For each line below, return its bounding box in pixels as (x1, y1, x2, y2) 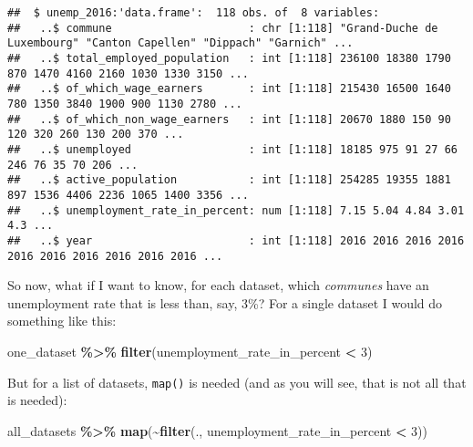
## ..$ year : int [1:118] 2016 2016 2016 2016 (7, 234, 465, 247)
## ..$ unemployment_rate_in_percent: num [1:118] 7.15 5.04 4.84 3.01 (7, 203, 465, 217)
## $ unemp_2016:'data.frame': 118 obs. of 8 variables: (7, 6, 380, 19)
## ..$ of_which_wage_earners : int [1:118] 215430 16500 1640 (7, 82, 451, 96)
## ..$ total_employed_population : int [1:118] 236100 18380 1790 (7, 51, 451, 65)
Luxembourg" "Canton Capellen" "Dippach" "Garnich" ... (7, 36, 354, 50)
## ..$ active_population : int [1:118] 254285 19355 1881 (7, 173, 451, 187)
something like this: (7, 311, 117, 330)
